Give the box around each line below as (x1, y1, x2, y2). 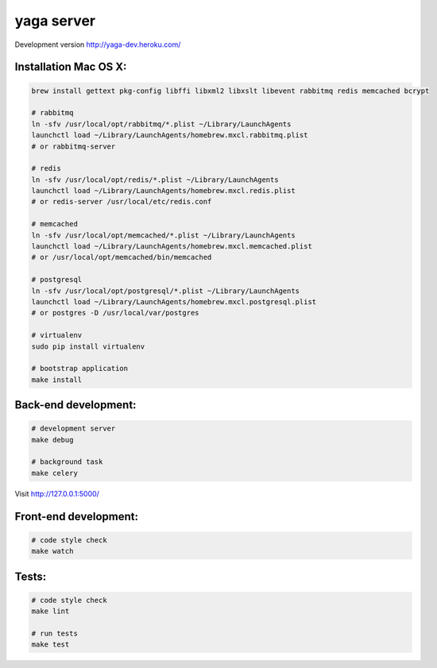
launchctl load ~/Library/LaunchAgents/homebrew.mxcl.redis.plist (31, 187, 296, 195)
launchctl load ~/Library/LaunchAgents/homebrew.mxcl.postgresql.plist (31, 297, 317, 306)
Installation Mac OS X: (14, 60, 127, 74)
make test (31, 640, 70, 649)
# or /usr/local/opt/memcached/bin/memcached (31, 253, 212, 262)
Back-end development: (14, 398, 137, 412)
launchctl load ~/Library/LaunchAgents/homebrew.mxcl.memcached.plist (31, 242, 313, 251)
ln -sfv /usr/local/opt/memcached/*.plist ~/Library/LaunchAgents (31, 230, 296, 240)
